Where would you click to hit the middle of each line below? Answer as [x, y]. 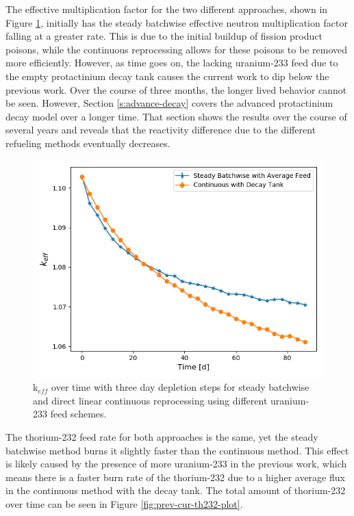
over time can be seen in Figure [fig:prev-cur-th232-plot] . [124, 503]
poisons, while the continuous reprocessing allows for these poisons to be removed [176, 49]
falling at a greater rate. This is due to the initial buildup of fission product [164, 36]
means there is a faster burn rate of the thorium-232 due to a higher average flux [175, 477]
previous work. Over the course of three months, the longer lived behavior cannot [176, 89]
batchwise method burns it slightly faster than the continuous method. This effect [177, 450]
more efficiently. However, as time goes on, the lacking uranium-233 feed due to [172, 63]
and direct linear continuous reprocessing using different [150, 400]
